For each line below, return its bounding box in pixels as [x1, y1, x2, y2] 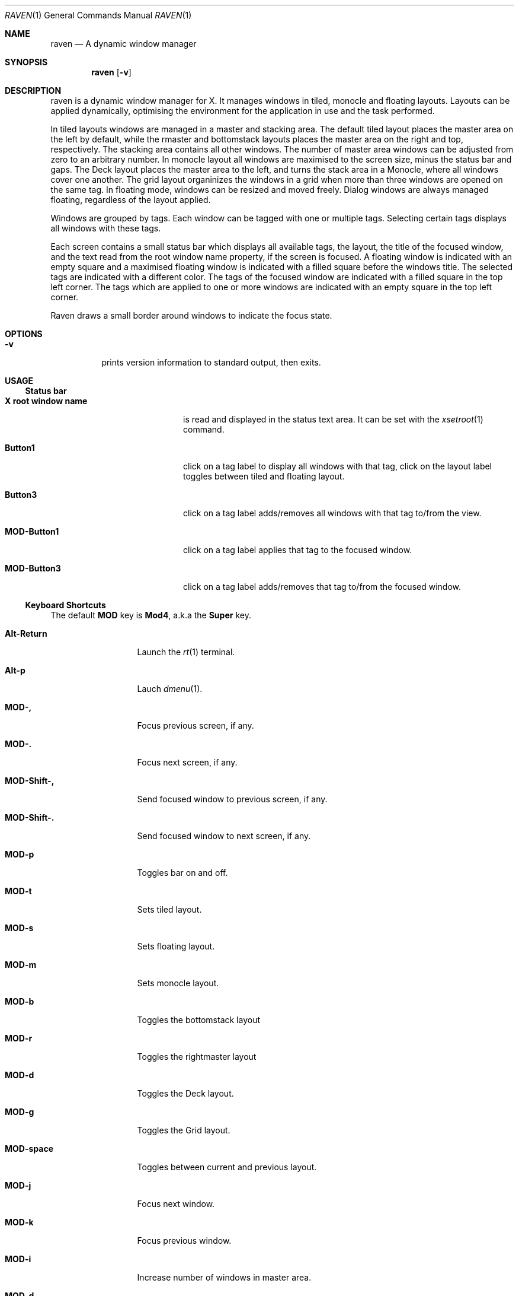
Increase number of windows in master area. [137, 1272, 312, 1282]
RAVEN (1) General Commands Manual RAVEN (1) [5, 10, 192, 20]
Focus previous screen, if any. [137, 720, 254, 730]
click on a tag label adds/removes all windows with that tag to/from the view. [183, 508, 482, 518]
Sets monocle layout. [137, 978, 219, 988]
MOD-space [5, 1143, 53, 1154]
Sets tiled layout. [137, 904, 202, 914]
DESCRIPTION [5, 85, 62, 96]
